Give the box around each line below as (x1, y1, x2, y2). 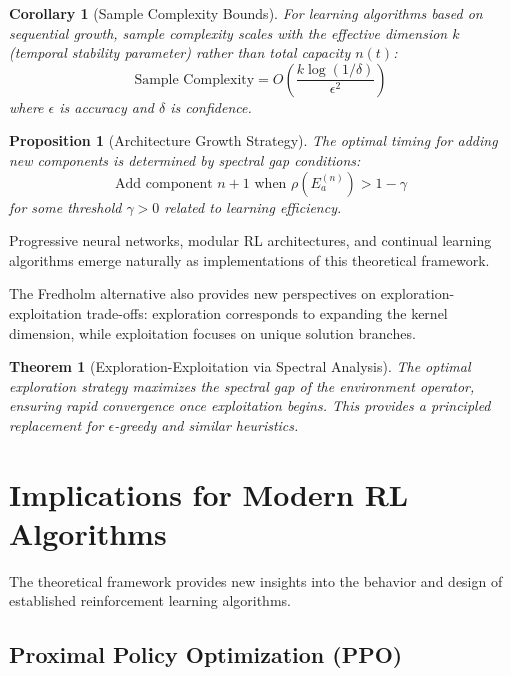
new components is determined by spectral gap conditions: (9, 149, 361, 170)
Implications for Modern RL (9, 473, 409, 514)
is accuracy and (59, 96, 154, 117)
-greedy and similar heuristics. (114, 414, 299, 435)
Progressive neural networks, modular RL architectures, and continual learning (9, 230, 492, 251)
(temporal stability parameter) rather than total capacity (9, 42, 351, 63)
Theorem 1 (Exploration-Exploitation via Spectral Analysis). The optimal (9, 356, 471, 377)
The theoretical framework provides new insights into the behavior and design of (9, 570, 503, 591)
